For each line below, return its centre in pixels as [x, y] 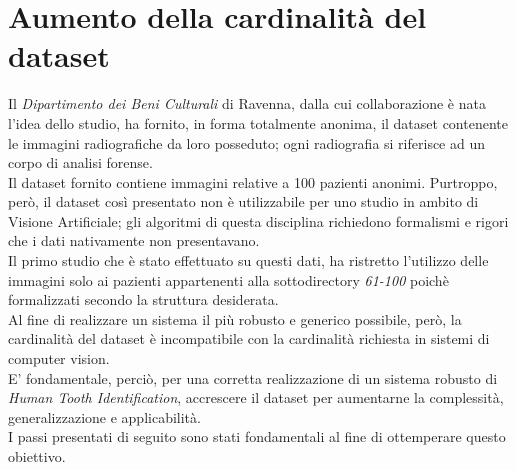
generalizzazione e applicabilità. [104, 416]
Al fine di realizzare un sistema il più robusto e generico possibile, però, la [235, 318]
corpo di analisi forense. [80, 162]
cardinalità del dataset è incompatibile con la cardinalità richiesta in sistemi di [249, 338]
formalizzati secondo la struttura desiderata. [143, 299]
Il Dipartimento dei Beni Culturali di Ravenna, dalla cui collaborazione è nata [247, 103]
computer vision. [59, 358]
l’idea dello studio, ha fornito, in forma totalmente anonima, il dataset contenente [258, 122]
